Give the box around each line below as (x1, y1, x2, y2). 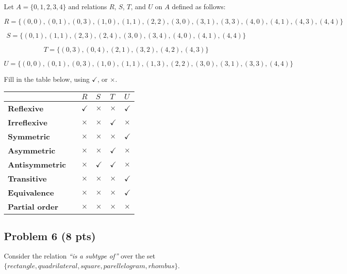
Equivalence (8, 187, 54, 198)
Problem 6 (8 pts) (4, 228, 96, 243)
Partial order (8, 201, 59, 213)
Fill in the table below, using (4, 74, 90, 84)
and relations (68, 1, 107, 11)
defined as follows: (172, 1, 226, 11)
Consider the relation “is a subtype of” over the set (4, 251, 155, 261)
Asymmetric (8, 145, 55, 156)
